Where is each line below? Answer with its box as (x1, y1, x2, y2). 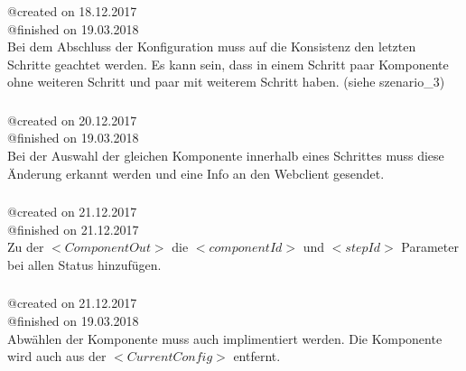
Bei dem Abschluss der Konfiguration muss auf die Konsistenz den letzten (7, 37, 416, 56)
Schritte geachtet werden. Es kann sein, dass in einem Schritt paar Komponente (7, 54, 449, 73)
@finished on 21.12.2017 (7, 219, 139, 238)
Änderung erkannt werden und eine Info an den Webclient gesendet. (7, 163, 385, 182)
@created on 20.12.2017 (7, 110, 137, 129)
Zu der (7, 237, 44, 256)
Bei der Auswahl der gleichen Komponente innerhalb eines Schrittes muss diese (7, 146, 444, 164)
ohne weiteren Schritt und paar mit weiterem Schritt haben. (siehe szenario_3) (7, 72, 445, 91)
